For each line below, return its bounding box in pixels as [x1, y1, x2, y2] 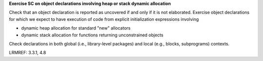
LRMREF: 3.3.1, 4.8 [9, 50, 46, 56]
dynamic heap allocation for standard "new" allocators [21, 25, 131, 31]
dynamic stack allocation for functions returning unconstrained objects [21, 32, 164, 38]
